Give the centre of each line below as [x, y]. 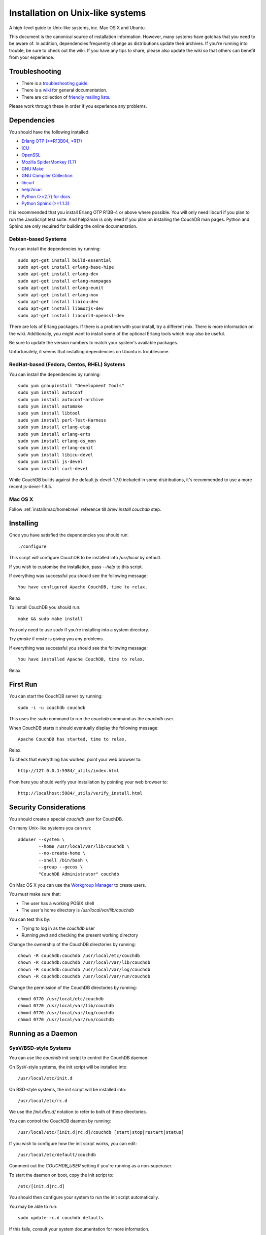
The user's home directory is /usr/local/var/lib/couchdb [78, 910]
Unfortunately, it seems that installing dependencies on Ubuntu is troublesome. [89, 352]
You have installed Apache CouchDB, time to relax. [82, 659]
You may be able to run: [33, 1206]
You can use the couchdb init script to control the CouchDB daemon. [79, 1058]
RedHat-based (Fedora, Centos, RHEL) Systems [67, 365]
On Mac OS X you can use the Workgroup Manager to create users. [78, 885]
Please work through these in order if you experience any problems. [78, 106]
